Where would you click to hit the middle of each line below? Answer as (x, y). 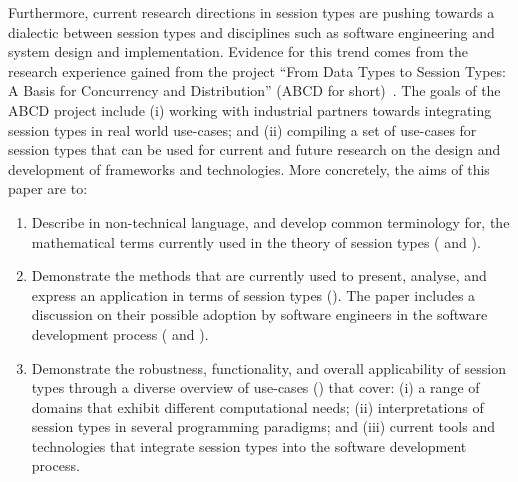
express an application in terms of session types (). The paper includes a (253, 294)
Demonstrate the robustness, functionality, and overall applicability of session (268, 367)
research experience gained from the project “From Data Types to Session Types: (257, 70)
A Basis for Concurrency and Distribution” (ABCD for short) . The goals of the (254, 90)
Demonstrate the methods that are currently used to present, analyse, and (259, 275)
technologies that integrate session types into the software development (249, 445)
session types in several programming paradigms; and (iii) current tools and (263, 426)
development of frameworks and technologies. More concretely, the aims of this (249, 168)
